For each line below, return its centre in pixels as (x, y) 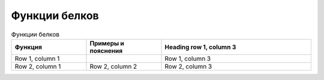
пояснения (106, 51)
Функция (28, 47)
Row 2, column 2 (113, 66)
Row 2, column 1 (38, 66)
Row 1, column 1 (37, 59)
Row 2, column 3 (188, 66)
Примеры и (107, 43)
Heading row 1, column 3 (200, 47)
